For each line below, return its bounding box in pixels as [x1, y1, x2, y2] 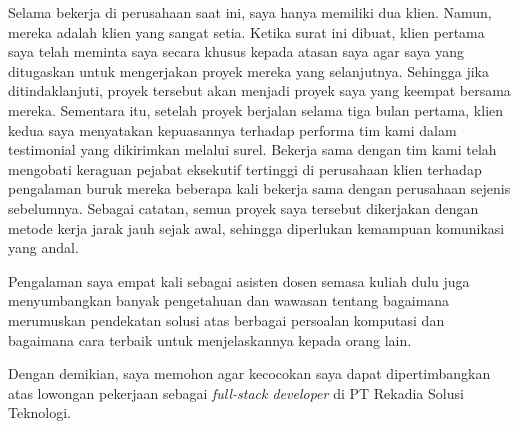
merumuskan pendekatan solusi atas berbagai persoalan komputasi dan [8, 309, 445, 330]
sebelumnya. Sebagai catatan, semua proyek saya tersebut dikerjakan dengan [8, 197, 479, 218]
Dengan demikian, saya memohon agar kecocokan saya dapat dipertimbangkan [8, 363, 491, 384]
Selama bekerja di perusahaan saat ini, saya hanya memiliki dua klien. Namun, [8, 2, 492, 22]
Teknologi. [8, 402, 72, 423]
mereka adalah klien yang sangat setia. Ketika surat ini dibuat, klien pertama [8, 21, 485, 42]
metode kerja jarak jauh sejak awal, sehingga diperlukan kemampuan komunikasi [8, 217, 505, 238]
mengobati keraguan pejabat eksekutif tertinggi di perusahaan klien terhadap [8, 158, 482, 179]
